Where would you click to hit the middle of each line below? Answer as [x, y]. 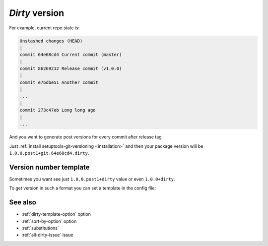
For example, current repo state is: [44, 28]
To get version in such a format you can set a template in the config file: [83, 188]
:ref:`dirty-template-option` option [56, 214]
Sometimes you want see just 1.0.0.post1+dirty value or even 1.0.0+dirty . [92, 179]
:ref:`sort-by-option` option [49, 221]
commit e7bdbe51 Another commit [59, 82]
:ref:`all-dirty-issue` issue [47, 235]
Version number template [49, 167]
